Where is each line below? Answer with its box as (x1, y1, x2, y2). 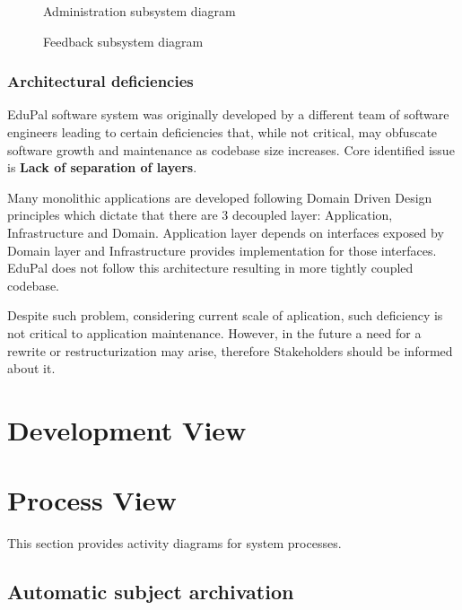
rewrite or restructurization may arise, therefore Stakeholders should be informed (7, 341, 453, 360)
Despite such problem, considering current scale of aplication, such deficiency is (7, 306, 443, 325)
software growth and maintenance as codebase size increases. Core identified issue (7, 140, 455, 159)
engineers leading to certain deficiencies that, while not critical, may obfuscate (7, 123, 438, 141)
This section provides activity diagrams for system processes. (7, 534, 342, 553)
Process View (7, 482, 177, 518)
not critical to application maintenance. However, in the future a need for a (7, 323, 422, 342)
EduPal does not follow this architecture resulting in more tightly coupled (7, 258, 414, 277)
